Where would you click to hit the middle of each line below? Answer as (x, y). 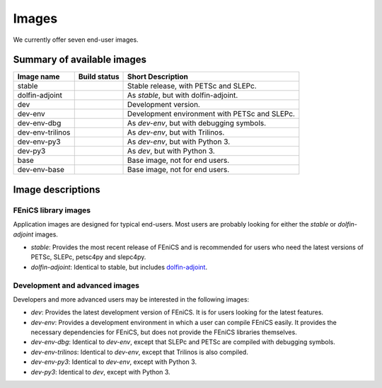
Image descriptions (57, 189)
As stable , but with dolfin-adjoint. (183, 96)
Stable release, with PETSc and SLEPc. (192, 86)
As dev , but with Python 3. (171, 151)
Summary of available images (80, 60)
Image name (39, 76)
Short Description (158, 76)
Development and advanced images (76, 285)
